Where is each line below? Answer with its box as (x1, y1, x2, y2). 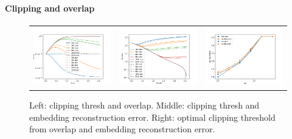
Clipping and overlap (5, 1, 95, 14)
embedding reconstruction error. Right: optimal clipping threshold (29, 110, 276, 123)
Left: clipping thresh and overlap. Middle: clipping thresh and (29, 99, 260, 112)
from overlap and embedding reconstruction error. (29, 123, 215, 135)
